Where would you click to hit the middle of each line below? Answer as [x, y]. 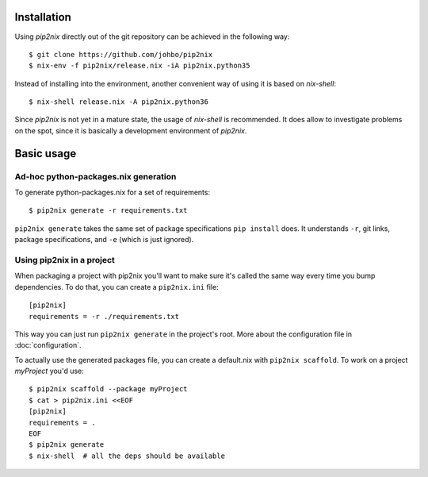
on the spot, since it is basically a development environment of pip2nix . [131, 130]
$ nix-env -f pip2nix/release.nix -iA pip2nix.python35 [139, 66]
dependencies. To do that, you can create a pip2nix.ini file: [117, 287]
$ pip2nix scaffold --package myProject [108, 389]
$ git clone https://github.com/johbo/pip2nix [121, 54]
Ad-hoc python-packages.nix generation [96, 176]
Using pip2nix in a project [65, 260]
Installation [43, 17]
